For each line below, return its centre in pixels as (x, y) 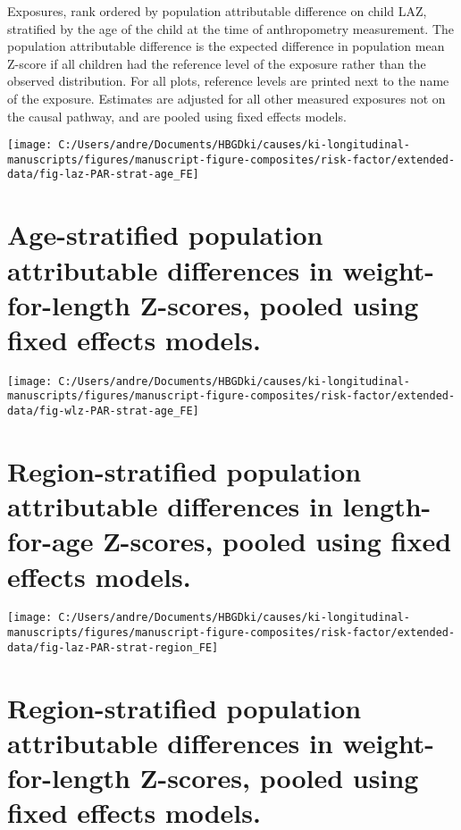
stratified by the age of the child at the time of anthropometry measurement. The (231, 28)
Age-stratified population (165, 235)
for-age (50, 541)
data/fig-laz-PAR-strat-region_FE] (113, 647)
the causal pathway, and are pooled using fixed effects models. (177, 116)
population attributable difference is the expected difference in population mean (226, 46)
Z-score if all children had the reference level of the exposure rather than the (217, 63)
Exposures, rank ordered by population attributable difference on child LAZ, (217, 11)
